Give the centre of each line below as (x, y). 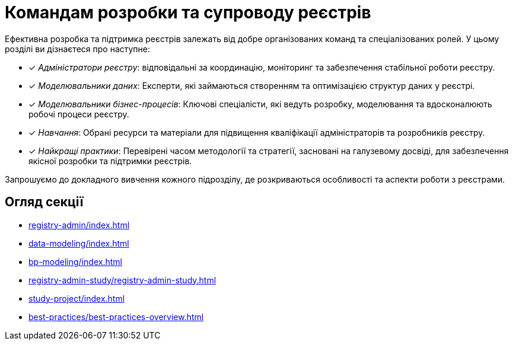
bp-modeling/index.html (75, 261)
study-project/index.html (77, 298)
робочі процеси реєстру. (79, 114)
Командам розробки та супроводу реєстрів (188, 12)
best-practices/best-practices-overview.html (116, 317)
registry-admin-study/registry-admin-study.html (122, 280)
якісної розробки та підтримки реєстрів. (110, 161)
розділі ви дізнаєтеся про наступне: (78, 49)
